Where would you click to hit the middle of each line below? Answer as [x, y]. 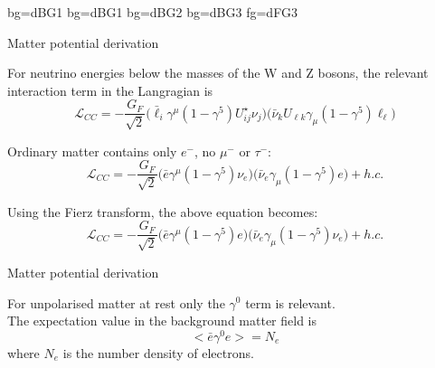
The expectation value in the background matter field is [162, 321]
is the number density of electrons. [158, 352]
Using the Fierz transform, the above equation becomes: [163, 211]
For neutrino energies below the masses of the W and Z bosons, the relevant [218, 73]
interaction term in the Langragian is [110, 90]
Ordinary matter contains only [92, 151]
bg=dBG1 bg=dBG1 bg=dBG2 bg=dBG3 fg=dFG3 [152, 12]
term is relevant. [290, 302]
